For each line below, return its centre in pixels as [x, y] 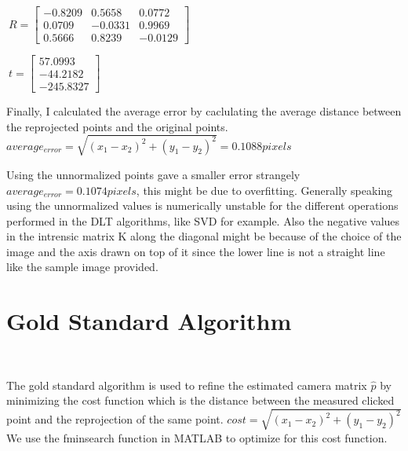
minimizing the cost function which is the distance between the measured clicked [200, 400]
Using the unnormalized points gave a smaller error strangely [153, 174]
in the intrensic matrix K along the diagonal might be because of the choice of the [204, 236]
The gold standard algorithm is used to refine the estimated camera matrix [187, 385]
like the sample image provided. [82, 267]
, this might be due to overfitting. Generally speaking [264, 190]
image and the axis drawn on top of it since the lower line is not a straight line [196, 251]
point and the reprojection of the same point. [115, 419]
